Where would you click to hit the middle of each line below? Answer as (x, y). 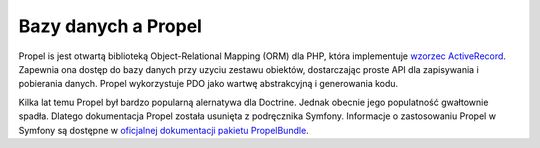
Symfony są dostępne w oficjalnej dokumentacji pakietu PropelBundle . (163, 130)
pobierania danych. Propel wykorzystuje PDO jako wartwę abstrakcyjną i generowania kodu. (208, 84)
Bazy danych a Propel (110, 26)
